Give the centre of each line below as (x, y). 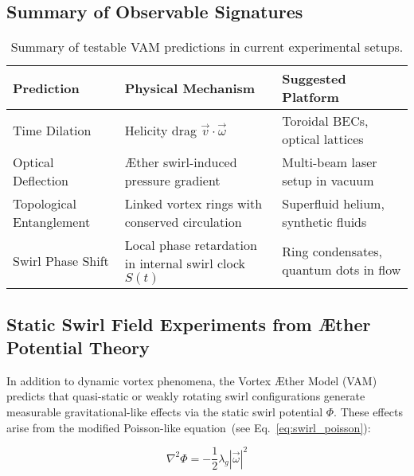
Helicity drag (160, 130)
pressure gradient (172, 181)
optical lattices (323, 139)
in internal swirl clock (185, 263)
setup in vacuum (328, 181)
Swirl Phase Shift (61, 260)
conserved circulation (183, 222)
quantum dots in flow (342, 270)
